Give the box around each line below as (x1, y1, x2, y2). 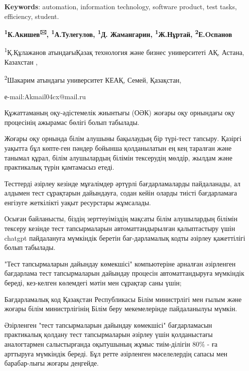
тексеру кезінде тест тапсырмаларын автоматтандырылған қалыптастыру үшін (4, 223, 235, 233)
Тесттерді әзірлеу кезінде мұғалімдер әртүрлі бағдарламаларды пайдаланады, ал (4, 178, 241, 188)
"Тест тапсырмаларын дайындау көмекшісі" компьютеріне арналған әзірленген (4, 258, 236, 268)
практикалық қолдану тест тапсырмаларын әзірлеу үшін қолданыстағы (4, 329, 213, 339)
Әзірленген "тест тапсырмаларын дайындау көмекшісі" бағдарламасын (4, 319, 212, 330)
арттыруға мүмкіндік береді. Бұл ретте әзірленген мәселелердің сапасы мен (4, 348, 228, 358)
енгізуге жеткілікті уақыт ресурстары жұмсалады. (4, 197, 151, 207)
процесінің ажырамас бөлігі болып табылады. (4, 117, 139, 127)
